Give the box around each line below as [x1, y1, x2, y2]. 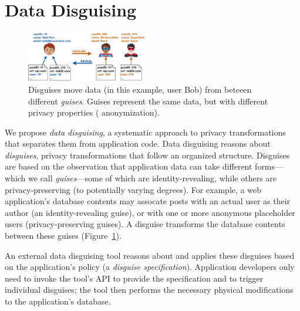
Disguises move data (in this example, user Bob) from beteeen [28, 83, 252, 95]
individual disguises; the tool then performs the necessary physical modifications [5, 283, 294, 296]
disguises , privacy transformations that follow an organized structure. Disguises [5, 148, 290, 161]
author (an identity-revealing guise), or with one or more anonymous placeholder [5, 206, 295, 218]
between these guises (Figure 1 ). [5, 229, 122, 242]
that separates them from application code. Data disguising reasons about [5, 137, 271, 150]
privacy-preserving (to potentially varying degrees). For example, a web [5, 183, 261, 195]
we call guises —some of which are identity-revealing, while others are [28, 172, 277, 184]
